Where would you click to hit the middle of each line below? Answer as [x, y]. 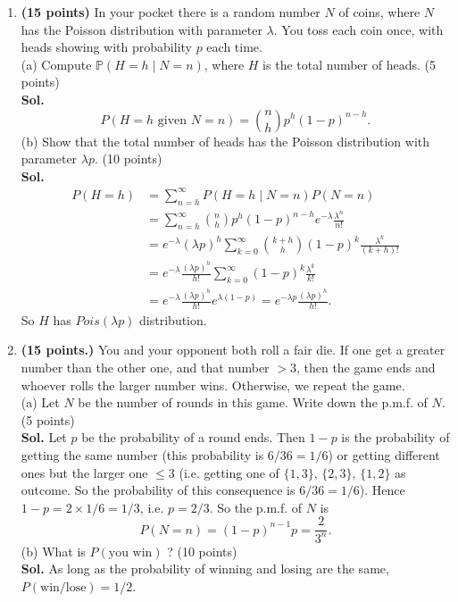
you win [130, 552]
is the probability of [396, 437]
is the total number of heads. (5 [349, 64]
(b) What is [53, 551]
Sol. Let [44, 437]
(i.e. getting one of [229, 472]
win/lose [63, 587]
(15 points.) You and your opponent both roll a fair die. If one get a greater [233, 350]
